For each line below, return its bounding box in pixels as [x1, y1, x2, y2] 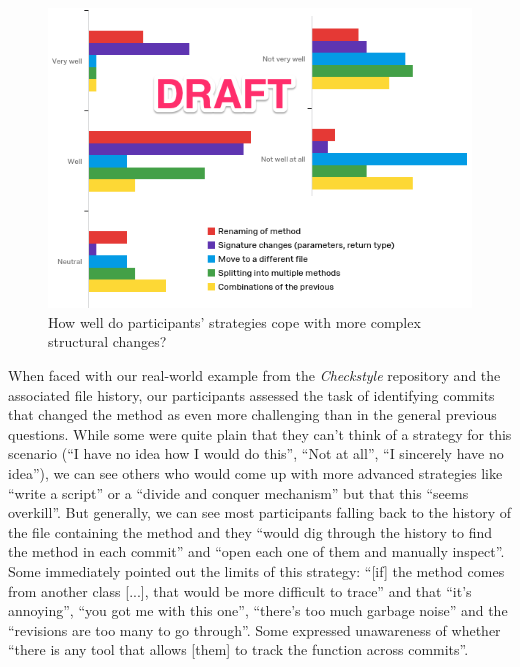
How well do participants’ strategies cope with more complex [48, 311, 421, 332]
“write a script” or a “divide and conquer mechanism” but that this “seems [8, 482, 469, 503]
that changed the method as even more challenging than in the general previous [8, 404, 497, 425]
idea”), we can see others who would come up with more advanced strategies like [8, 462, 503, 483]
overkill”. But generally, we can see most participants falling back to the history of [8, 502, 512, 523]
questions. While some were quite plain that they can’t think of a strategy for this [8, 423, 512, 444]
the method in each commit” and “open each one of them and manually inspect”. [8, 541, 505, 562]
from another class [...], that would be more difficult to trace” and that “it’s [8, 580, 472, 601]
